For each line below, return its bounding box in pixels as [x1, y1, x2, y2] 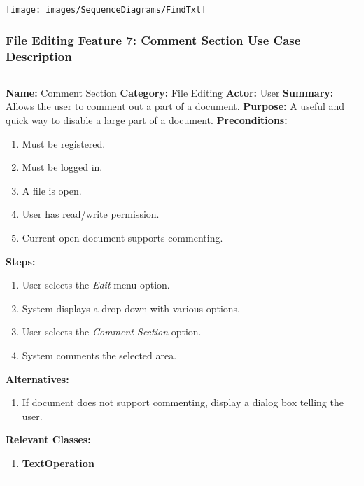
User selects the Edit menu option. [22, 277, 170, 292]
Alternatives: [6, 371, 69, 386]
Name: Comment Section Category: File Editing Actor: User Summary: [6, 85, 334, 99]
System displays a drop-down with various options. [22, 300, 241, 315]
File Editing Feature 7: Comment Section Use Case [6, 31, 301, 48]
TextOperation [22, 455, 94, 470]
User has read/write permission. [22, 207, 160, 221]
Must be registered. [22, 136, 106, 151]
